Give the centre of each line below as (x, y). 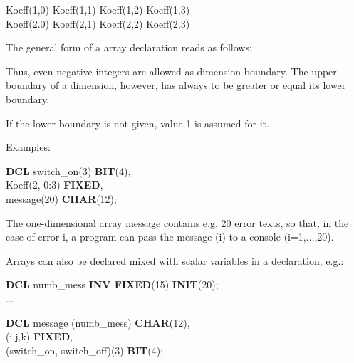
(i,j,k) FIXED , (40, 336)
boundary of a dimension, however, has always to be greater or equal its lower (176, 85)
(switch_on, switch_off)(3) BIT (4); (85, 350)
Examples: (28, 147)
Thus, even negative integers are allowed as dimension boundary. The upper (171, 71)
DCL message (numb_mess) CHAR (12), (98, 322)
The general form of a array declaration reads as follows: (129, 47)
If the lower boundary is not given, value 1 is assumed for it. (137, 123)
